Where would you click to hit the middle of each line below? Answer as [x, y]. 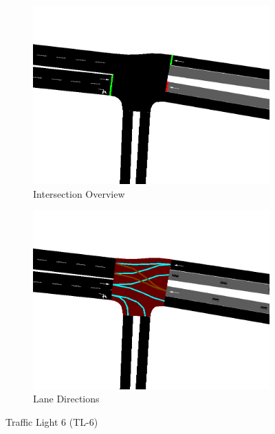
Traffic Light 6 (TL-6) [52, 421]
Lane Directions [66, 399]
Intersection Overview [79, 193]
